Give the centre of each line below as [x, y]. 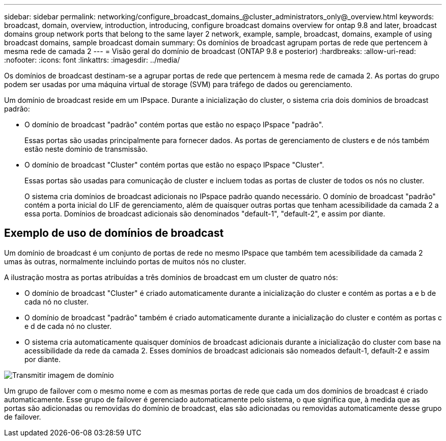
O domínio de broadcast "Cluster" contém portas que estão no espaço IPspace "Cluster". [174, 165]
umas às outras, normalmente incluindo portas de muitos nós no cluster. [125, 261]
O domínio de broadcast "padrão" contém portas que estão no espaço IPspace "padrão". [174, 125]
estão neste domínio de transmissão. [86, 149]
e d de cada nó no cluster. [68, 326]
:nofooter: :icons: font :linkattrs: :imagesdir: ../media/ [92, 60]
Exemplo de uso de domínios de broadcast [114, 233]
